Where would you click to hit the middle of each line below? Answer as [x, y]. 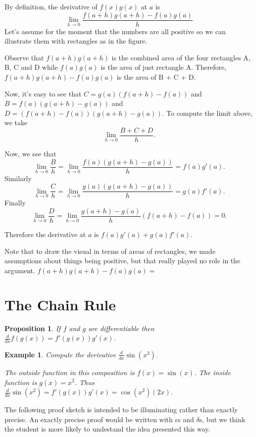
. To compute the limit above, [207, 113]
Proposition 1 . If [33, 328]
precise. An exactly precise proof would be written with [89, 419]
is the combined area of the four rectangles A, [181, 57]
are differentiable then [121, 328]
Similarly [18, 178]
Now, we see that [30, 154]
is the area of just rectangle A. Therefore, [164, 67]
